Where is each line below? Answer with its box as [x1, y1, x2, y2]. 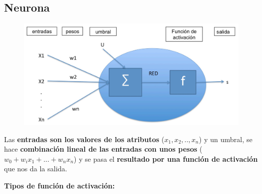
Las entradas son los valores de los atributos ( [4, 134, 165, 144]
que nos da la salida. [4, 163, 67, 174]
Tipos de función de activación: [4, 180, 115, 190]
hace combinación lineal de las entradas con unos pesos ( [4, 144, 202, 154]
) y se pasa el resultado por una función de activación [74, 153, 258, 164]
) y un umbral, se [199, 134, 252, 144]
